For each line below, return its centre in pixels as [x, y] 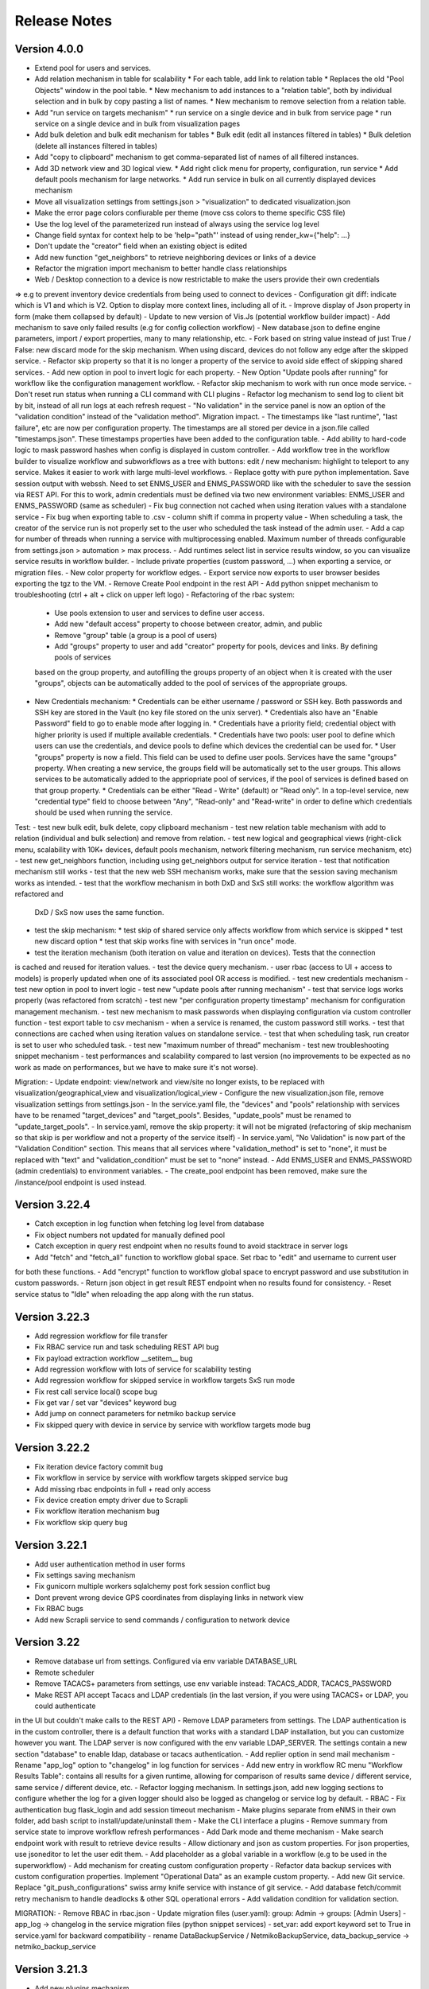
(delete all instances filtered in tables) [96, 146]
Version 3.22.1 [51, 1545]
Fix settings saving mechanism [85, 1575]
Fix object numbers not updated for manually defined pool [130, 1235]
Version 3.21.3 [51, 1970]
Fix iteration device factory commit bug [99, 1466]
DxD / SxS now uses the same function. [99, 912]
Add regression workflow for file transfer [101, 1336]
